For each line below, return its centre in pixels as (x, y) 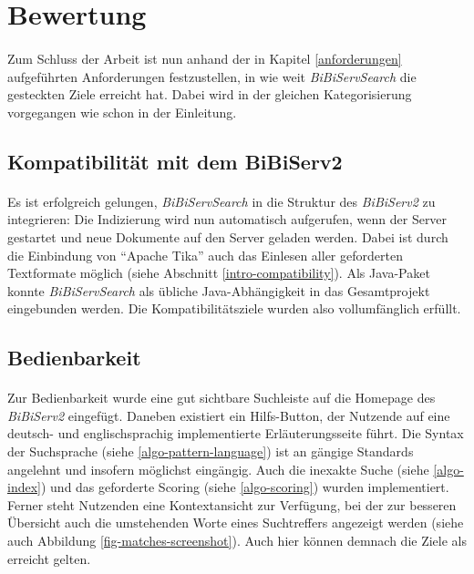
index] (24, 487)
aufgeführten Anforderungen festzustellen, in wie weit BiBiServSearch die (212, 76)
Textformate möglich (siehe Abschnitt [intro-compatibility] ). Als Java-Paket (219, 273)
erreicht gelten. (49, 558)
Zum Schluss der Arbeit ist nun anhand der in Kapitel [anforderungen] (205, 58)
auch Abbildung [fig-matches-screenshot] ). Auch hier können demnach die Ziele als (237, 540)
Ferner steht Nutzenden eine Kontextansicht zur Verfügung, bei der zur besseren (232, 504)
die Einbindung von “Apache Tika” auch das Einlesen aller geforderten (205, 255)
